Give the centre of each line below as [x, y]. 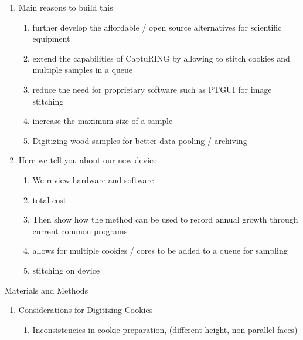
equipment [51, 38]
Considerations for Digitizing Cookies [86, 310]
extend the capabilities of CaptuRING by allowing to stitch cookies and [161, 58]
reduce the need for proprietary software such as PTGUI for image [152, 89]
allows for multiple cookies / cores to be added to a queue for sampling [160, 250]
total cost [50, 199]
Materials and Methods [47, 290]
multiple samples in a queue [83, 70]
